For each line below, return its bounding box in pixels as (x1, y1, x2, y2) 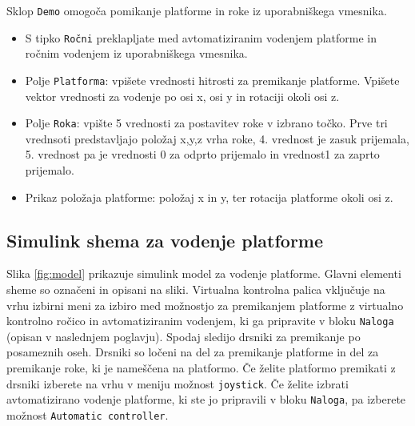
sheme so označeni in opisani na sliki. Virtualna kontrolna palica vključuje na (6, 280, 385, 297)
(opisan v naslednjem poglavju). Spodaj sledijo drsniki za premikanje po (6, 328, 361, 344)
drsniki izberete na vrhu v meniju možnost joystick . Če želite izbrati (6, 375, 349, 392)
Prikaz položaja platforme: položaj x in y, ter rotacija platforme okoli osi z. (25, 188, 393, 205)
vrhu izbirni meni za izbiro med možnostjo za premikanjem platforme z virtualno (6, 296, 404, 313)
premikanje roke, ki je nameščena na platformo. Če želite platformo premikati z (6, 360, 396, 376)
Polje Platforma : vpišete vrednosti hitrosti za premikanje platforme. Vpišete (25, 71, 400, 88)
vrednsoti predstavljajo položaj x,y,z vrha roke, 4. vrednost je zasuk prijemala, (25, 130, 409, 147)
